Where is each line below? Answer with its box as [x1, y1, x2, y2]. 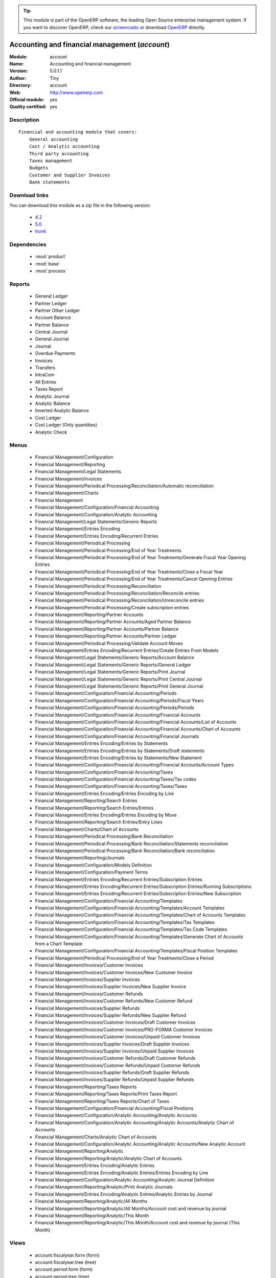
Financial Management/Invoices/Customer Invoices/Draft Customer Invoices [35, 1019, 196, 1025]
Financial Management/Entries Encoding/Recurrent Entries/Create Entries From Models [35, 647, 219, 654]
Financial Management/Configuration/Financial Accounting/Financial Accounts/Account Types [35, 762, 234, 768]
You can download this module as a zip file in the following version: [9, 202, 151, 209]
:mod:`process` [35, 268, 67, 274]
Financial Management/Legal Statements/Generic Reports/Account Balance [35, 654, 194, 660]
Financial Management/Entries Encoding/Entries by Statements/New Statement [35, 755, 202, 761]
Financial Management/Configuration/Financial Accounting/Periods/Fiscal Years [35, 697, 204, 703]
